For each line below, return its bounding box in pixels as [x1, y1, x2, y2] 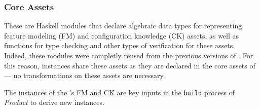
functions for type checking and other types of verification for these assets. [4, 40, 235, 51]
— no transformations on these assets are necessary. [4, 70, 165, 81]
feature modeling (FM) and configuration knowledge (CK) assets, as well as [4, 30, 239, 41]
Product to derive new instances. [4, 97, 104, 107]
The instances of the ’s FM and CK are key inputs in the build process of [4, 87, 235, 97]
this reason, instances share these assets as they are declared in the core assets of [4, 60, 255, 70]
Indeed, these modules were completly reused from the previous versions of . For [4, 50, 253, 60]
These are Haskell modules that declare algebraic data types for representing [4, 20, 242, 31]
